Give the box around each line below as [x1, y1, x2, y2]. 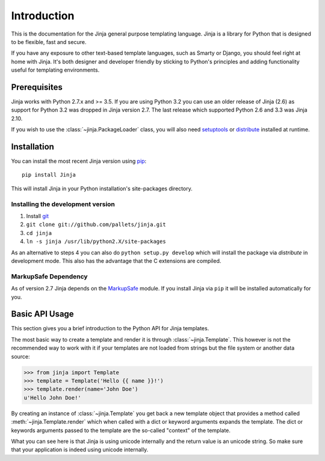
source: [11, 353, 30, 360]
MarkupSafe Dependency [11, 272, 88, 280]
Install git [26, 213, 49, 220]
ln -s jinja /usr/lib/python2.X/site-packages [26, 238, 166, 245]
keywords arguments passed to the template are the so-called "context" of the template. [11, 427, 231, 434]
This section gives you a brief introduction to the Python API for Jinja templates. [11, 325, 209, 332]
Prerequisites [11, 82, 63, 92]
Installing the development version [11, 199, 116, 208]
